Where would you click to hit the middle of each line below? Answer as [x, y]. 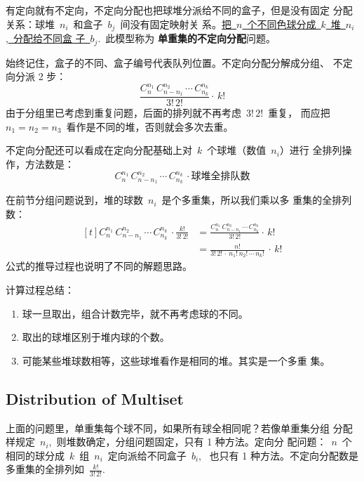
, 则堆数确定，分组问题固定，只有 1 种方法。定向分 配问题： [188, 442]
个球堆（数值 [237, 150]
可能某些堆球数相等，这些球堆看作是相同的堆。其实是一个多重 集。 [176, 360]
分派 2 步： [41, 76]
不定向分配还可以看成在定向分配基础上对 [99, 150]
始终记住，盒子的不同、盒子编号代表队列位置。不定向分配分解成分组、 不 [174, 62]
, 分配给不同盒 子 [46, 38]
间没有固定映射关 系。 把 [176, 24]
